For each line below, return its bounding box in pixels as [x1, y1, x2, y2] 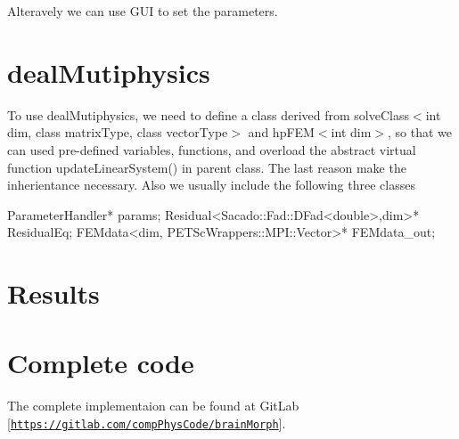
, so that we [388, 123, 453, 142]
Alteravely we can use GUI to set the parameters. [7, 2, 278, 20]
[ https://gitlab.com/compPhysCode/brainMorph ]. [7, 413, 286, 432]
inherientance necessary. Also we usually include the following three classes [7, 175, 415, 194]
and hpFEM [248, 123, 315, 142]
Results [7, 275, 100, 312]
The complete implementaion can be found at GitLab [7, 396, 299, 415]
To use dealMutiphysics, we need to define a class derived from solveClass [7, 105, 409, 124]
